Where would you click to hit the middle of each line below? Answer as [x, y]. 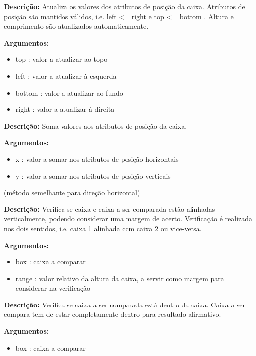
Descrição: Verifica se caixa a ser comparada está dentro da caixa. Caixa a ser [125, 304]
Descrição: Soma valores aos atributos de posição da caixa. [96, 126]
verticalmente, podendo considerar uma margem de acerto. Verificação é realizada [128, 219]
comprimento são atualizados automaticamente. [76, 26]
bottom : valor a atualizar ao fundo [69, 92]
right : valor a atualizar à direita [65, 109]
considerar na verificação [53, 288]
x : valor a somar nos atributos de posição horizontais [97, 159]
